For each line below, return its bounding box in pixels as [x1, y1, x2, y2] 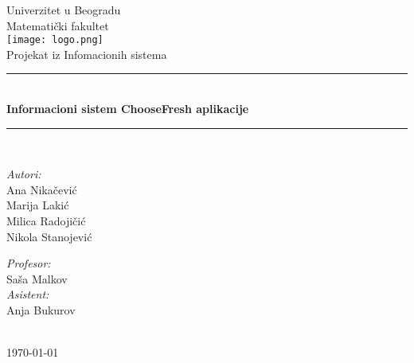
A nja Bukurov [6, 301, 76, 318]
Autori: [6, 166, 41, 182]
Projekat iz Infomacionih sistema [6, 45, 167, 62]
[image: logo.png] [6, 34, 103, 46]
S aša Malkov [6, 270, 68, 287]
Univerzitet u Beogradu [6, 2, 121, 18]
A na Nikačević [6, 181, 77, 197]
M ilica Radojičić [6, 213, 86, 228]
